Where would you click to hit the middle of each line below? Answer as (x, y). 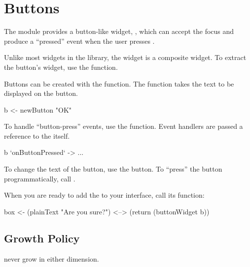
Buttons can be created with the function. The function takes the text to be (119, 83)
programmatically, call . (40, 178)
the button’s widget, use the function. (61, 67)
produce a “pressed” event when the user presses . (79, 41)
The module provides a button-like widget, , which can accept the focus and (119, 31)
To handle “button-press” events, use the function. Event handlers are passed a (124, 126)
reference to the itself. (37, 135)
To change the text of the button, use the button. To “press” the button (113, 169)
